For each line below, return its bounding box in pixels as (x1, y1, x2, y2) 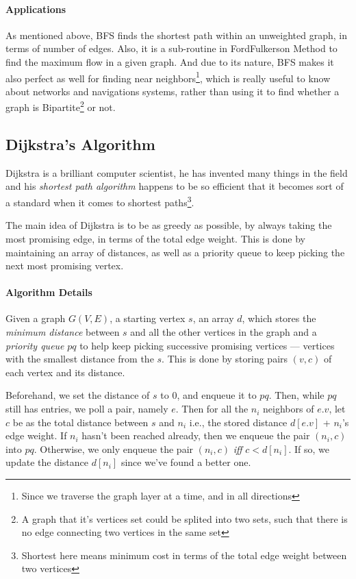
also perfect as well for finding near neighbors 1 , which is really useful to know (5, 69, 331, 85)
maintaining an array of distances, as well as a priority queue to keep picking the (5, 245, 345, 259)
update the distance (5, 455, 89, 469)
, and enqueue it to (177, 388, 257, 402)
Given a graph (5, 311, 66, 325)
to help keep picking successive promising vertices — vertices (79, 338, 335, 352)
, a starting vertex (110, 311, 186, 325)
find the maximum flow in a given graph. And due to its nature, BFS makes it (5, 54, 334, 69)
